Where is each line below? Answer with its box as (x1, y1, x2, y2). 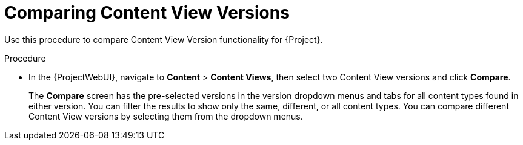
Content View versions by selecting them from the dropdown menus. (28, 111, 303, 121)
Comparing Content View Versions (4, 2, 290, 23)
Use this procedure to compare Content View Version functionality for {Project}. (4, 34, 323, 45)
